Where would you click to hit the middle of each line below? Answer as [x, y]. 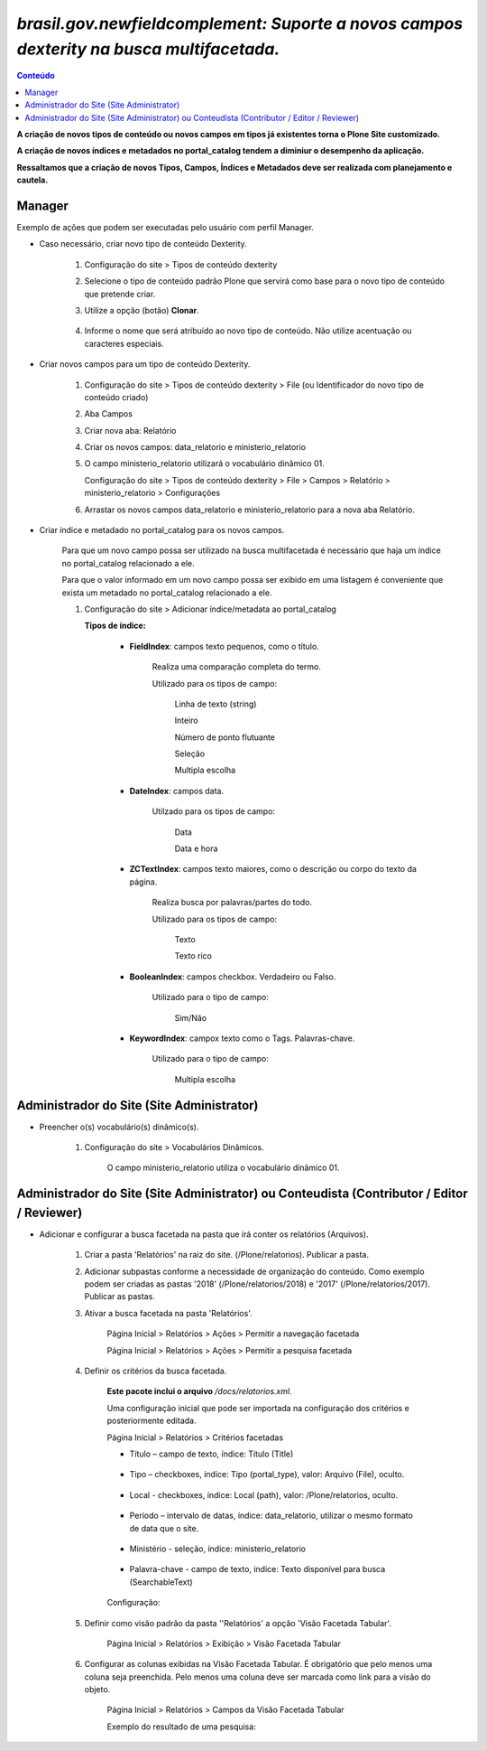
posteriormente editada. [152, 1421]
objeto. [97, 1690]
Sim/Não [191, 1017]
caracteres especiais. [124, 343]
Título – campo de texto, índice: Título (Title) [211, 1454]
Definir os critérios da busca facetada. [156, 1371]
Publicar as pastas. [119, 1297]
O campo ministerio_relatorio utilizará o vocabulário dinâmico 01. [204, 463]
